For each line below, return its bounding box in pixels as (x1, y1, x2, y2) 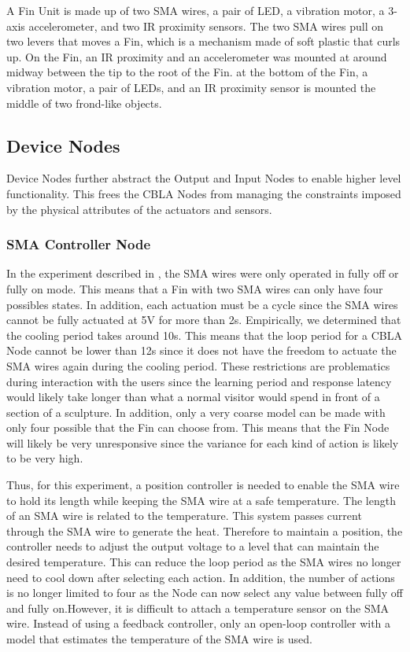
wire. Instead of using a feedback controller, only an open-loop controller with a (6, 615, 391, 632)
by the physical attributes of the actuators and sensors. (6, 201, 272, 217)
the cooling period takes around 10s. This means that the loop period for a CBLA (6, 326, 402, 343)
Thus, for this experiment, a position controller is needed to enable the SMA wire (6, 477, 400, 493)
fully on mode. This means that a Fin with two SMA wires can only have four (6, 280, 383, 297)
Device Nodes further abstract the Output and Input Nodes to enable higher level (6, 170, 401, 186)
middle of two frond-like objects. (6, 94, 162, 111)
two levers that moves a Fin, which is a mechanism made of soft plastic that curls (6, 33, 401, 50)
